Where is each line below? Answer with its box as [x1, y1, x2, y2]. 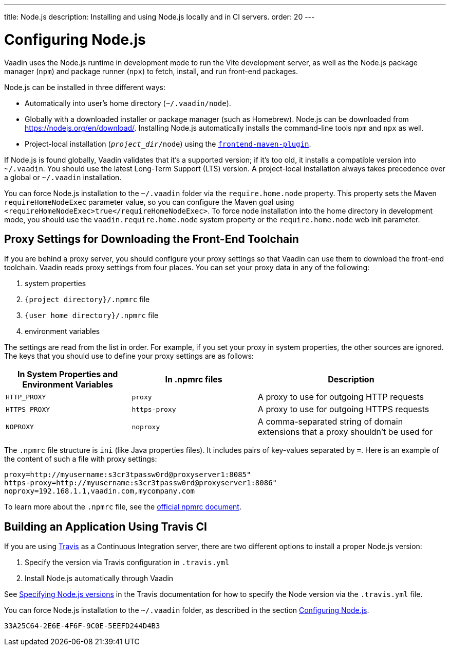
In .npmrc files [165, 374, 222, 385]
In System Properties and [17, 369, 118, 380]
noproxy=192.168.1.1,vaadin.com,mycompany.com [4, 487, 195, 496]
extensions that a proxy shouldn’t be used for [257, 427, 433, 437]
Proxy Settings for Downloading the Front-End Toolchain [4, 232, 299, 245]
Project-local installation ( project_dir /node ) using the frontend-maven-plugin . [25, 139, 311, 148]
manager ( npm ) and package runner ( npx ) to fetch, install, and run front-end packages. [4, 66, 298, 76]
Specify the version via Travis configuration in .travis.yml [25, 558, 230, 567]
